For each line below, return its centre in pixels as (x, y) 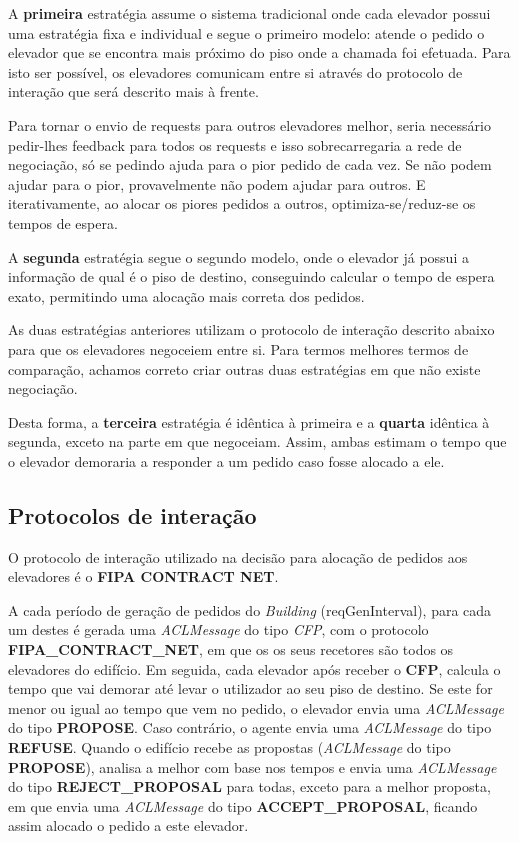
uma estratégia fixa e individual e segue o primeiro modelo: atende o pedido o (246, 32)
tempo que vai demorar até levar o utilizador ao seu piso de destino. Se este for (250, 688)
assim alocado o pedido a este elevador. (128, 825)
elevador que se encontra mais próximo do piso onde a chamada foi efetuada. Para (259, 52)
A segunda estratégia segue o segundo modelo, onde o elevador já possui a (238, 256)
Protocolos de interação (132, 514)
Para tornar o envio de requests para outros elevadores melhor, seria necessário (249, 124)
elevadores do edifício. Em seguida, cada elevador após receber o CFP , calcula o (254, 668)
